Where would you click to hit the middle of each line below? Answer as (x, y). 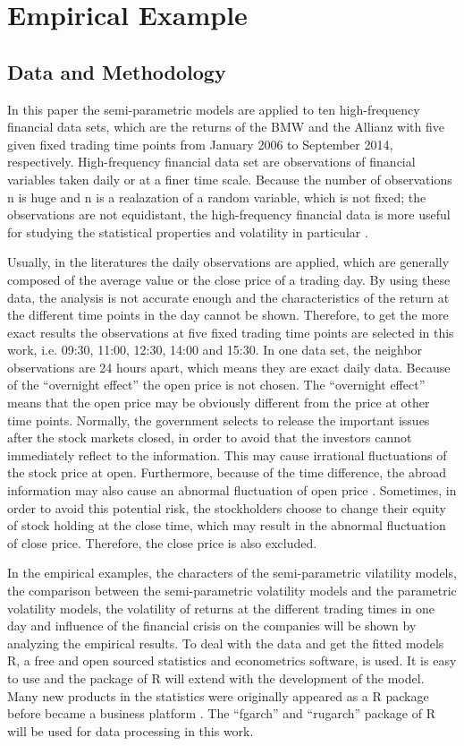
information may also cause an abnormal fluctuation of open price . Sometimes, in (232, 490)
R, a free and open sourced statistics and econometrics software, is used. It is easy (232, 660)
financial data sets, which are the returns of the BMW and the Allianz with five (226, 127)
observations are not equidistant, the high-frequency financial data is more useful (229, 214)
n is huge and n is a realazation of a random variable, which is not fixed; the (217, 197)
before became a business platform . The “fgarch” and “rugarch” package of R (221, 713)
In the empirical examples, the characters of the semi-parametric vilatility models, (232, 573)
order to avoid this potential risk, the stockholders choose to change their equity (227, 507)
